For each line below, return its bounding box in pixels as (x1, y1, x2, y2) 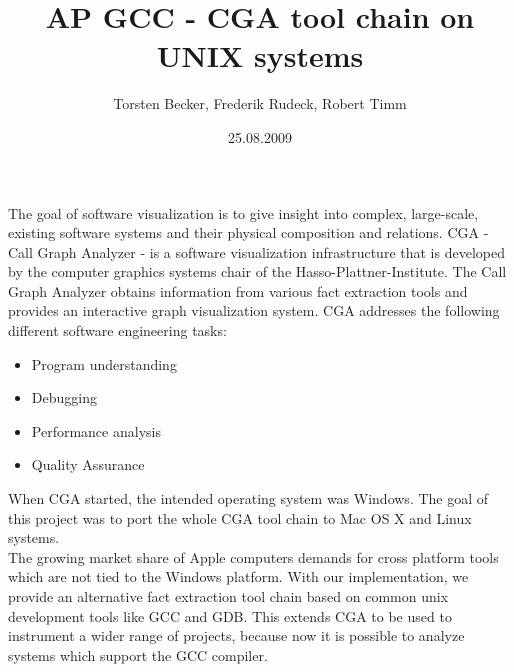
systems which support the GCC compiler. (8, 644, 268, 665)
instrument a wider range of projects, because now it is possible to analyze (8, 625, 465, 646)
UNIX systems (156, 35, 364, 76)
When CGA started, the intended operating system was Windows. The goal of (8, 488, 489, 509)
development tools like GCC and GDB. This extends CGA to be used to (8, 605, 452, 626)
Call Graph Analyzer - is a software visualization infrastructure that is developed (8, 241, 505, 262)
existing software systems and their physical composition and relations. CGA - (8, 222, 489, 243)
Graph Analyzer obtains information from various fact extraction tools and (8, 280, 468, 301)
